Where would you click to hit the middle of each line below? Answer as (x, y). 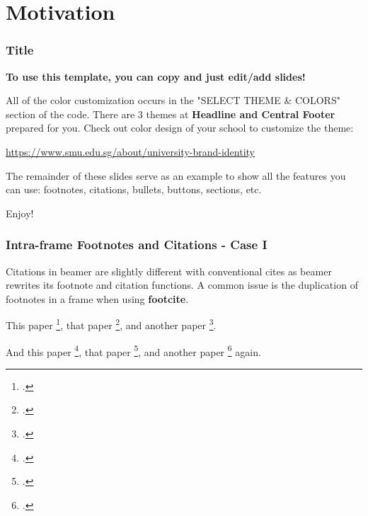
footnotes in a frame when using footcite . (97, 298)
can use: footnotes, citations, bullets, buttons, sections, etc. (134, 189)
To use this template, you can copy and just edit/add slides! (156, 76)
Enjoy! (20, 213)
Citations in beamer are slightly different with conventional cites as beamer (169, 271)
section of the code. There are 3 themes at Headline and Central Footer (171, 114)
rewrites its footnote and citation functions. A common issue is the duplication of (182, 285)
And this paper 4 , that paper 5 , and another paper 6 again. (133, 350)
